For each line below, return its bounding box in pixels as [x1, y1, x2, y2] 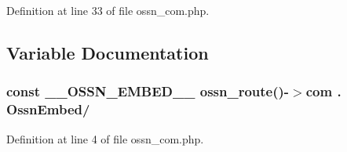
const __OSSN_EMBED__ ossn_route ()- [6, 81, 290, 101]
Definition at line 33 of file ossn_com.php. [6, 2, 210, 18]
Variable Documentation [6, 40, 209, 64]
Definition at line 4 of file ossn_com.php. [6, 130, 204, 147]
